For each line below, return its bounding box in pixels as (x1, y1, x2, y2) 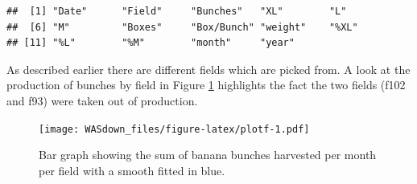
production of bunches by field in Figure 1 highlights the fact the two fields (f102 (6, 76, 406, 93)
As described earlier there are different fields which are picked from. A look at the (6, 60, 411, 77)
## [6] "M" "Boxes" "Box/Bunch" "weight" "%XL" (6, 21, 358, 33)
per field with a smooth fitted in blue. (39, 162, 225, 178)
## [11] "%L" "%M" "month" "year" (6, 37, 295, 49)
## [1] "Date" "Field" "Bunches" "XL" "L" (6, 6, 347, 17)
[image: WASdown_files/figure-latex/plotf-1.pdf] (39, 123, 310, 135)
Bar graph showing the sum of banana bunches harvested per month (39, 146, 377, 163)
